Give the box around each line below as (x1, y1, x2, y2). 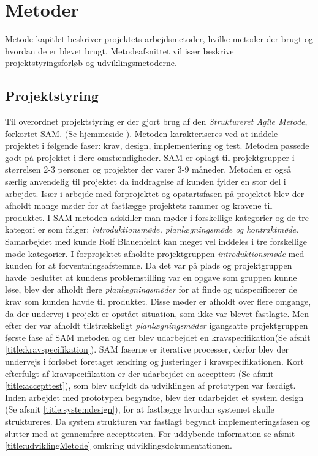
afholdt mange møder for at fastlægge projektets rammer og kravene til (5, 199, 273, 212)
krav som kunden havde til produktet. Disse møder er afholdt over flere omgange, (5, 295, 311, 308)
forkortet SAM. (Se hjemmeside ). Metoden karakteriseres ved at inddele (5, 127, 278, 140)
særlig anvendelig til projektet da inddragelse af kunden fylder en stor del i (5, 175, 286, 188)
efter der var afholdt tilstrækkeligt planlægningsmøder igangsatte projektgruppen (5, 319, 308, 332)
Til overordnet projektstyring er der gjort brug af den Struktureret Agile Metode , (5, 115, 308, 128)
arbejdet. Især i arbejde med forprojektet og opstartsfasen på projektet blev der (5, 187, 305, 200)
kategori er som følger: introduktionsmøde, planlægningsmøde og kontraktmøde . (5, 223, 299, 236)
